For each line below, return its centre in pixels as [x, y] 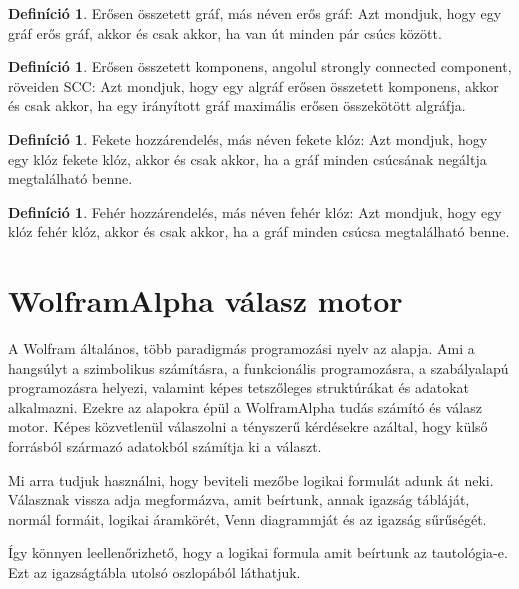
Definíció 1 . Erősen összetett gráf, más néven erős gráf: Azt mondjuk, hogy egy [255, 13]
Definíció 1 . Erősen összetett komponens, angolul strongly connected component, [260, 66]
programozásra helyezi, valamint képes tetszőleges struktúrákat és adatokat [239, 387]
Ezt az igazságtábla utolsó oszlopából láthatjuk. [154, 572]
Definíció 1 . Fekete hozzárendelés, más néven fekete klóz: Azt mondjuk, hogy [248, 138]
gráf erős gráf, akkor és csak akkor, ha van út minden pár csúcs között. [225, 32]
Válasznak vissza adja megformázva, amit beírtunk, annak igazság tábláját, [239, 499]
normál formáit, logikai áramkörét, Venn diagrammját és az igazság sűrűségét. [247, 518]
